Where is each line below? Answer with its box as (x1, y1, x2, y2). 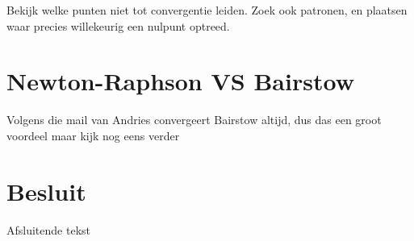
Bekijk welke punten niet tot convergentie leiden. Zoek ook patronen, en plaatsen (6, 2, 408, 18)
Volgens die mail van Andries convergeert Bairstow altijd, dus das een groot (6, 111, 382, 128)
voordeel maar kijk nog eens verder (6, 127, 180, 143)
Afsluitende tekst (6, 221, 90, 238)
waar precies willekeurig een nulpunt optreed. (6, 17, 230, 34)
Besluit (6, 174, 86, 207)
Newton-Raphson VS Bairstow (6, 64, 354, 98)
